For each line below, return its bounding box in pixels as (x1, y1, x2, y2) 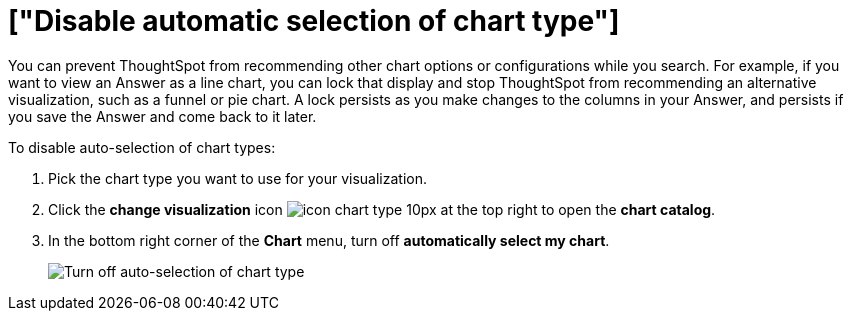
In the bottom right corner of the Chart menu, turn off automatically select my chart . (48, 231, 610, 249)
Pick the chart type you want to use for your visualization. (48, 169, 427, 187)
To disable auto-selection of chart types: (8, 138, 276, 156)
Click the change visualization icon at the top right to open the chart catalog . (48, 200, 716, 218)
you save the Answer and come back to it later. (8, 107, 317, 125)
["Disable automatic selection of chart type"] (8, 4, 620, 38)
